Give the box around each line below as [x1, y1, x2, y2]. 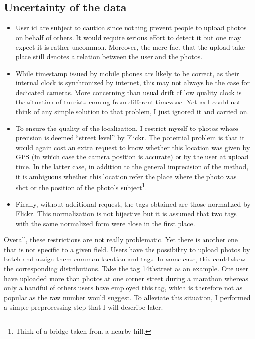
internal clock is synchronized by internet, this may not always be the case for [15, 78, 250, 88]
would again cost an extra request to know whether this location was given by [15, 142, 250, 152]
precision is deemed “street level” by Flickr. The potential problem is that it [15, 132, 245, 143]
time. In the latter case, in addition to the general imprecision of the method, [15, 161, 249, 171]
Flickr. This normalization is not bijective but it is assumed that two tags [15, 208, 237, 218]
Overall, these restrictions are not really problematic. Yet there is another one [4, 235, 238, 245]
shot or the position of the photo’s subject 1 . [15, 181, 147, 192]
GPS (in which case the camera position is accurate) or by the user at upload [15, 152, 249, 162]
